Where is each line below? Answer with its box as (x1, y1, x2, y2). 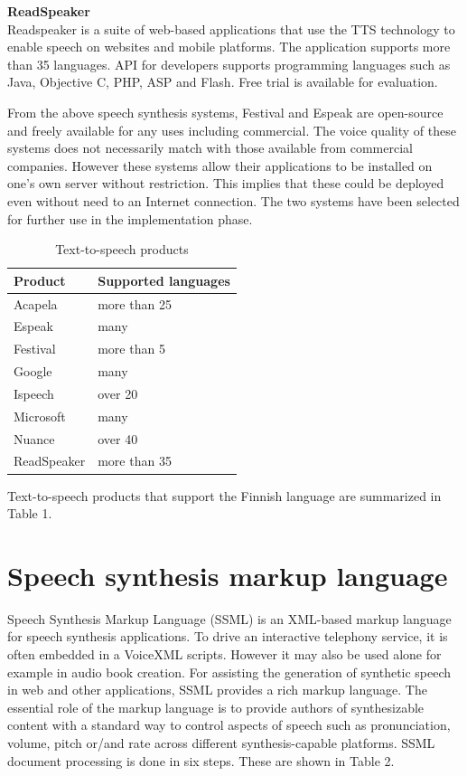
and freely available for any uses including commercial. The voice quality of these (7, 120, 456, 139)
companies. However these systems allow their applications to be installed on (7, 156, 433, 175)
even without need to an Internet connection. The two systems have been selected (7, 191, 460, 210)
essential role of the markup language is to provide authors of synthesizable (7, 697, 425, 716)
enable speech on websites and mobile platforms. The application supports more (7, 37, 451, 56)
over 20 (98, 383, 138, 402)
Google (14, 362, 52, 381)
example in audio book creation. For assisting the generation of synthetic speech (7, 662, 452, 681)
